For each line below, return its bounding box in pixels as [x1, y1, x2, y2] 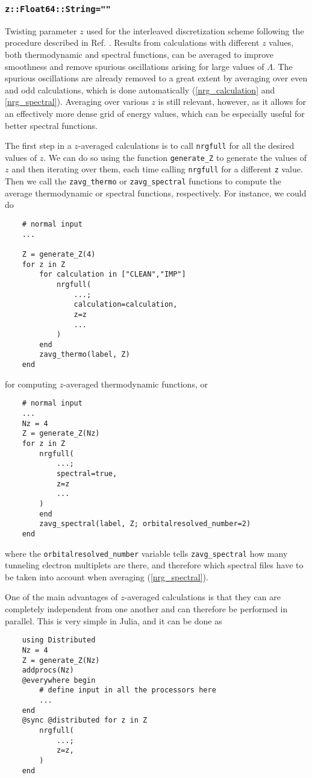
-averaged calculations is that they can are [124, 591, 281, 603]
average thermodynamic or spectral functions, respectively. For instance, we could [5, 186, 307, 199]
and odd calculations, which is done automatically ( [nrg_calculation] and [5, 83, 275, 96]
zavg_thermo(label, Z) [39, 350, 130, 359]
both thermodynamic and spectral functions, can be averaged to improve [5, 48, 273, 60]
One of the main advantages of [5, 591, 118, 603]
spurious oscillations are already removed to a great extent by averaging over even [5, 72, 308, 84]
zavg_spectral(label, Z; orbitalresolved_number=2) [39, 519, 251, 529]
